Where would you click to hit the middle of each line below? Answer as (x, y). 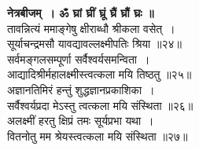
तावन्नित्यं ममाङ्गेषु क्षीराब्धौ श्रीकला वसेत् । (91, 28)
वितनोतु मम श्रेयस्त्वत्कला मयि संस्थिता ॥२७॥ (98, 135)
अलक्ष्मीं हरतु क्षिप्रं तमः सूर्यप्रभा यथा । (81, 121)
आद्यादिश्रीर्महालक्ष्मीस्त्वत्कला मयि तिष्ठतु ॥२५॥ (99, 74)
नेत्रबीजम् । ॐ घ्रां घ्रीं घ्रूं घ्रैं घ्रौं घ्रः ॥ (81, 13)
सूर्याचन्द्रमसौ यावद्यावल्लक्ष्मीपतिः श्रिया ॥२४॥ (94, 44)
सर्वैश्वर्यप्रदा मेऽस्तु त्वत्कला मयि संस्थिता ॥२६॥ (100, 105)
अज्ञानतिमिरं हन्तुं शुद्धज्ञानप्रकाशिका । (81, 89)
